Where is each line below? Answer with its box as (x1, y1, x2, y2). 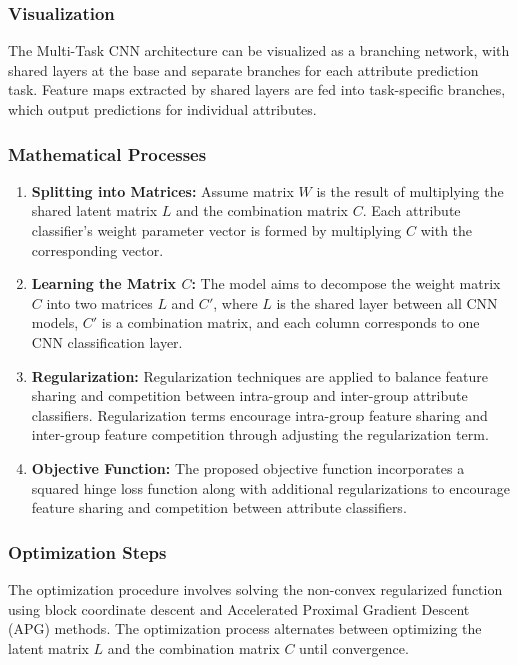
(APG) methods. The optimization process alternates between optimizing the (8, 618, 482, 639)
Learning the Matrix (31, 273, 177, 294)
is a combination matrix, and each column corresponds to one (101, 312, 480, 333)
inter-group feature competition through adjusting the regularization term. (31, 424, 489, 445)
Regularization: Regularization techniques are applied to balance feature (31, 365, 489, 386)
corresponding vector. (31, 239, 164, 260)
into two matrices (46, 292, 153, 313)
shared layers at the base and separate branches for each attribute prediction (8, 59, 479, 80)
